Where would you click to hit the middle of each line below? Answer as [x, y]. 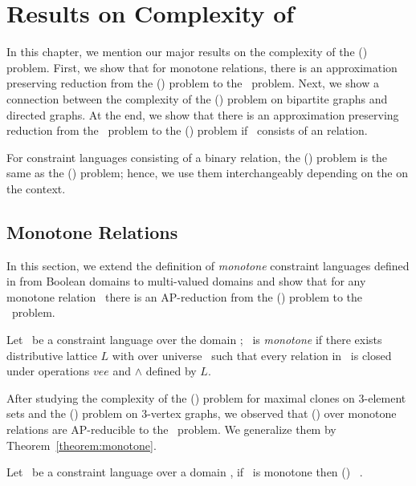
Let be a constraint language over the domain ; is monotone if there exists [194, 340]
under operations [48, 371]
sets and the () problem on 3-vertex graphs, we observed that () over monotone [202, 413]
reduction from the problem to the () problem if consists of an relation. [187, 130]
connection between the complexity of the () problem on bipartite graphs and [197, 98]
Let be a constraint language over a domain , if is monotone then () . [185, 472]
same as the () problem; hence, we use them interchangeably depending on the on [207, 173]
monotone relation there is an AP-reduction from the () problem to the [185, 296]
